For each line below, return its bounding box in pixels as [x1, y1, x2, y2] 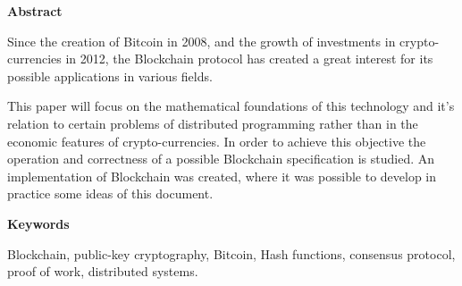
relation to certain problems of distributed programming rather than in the [7, 114, 418, 132]
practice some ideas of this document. [7, 184, 214, 203]
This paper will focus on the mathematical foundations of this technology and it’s [7, 97, 455, 115]
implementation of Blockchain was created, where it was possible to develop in [7, 166, 437, 185]
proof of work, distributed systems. [7, 262, 198, 281]
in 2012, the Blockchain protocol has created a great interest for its [65, 49, 433, 68]
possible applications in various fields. [7, 66, 213, 85]
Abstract [7, 2, 63, 20]
